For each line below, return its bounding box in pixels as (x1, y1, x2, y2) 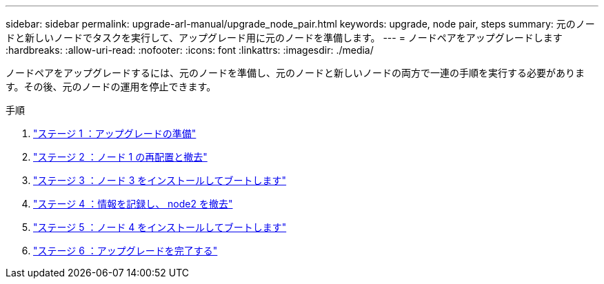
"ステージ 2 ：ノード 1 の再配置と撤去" (33, 151, 208, 163)
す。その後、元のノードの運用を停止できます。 (6, 81, 217, 92)
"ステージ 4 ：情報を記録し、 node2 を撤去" (33, 198, 233, 210)
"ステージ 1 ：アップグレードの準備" (33, 128, 197, 139)
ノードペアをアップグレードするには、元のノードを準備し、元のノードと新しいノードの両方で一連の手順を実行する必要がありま (6, 67, 585, 79)
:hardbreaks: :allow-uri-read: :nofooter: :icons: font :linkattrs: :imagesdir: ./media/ (6, 44, 374, 56)
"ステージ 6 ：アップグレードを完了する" (33, 245, 218, 256)
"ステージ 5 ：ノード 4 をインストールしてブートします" (33, 221, 287, 233)
